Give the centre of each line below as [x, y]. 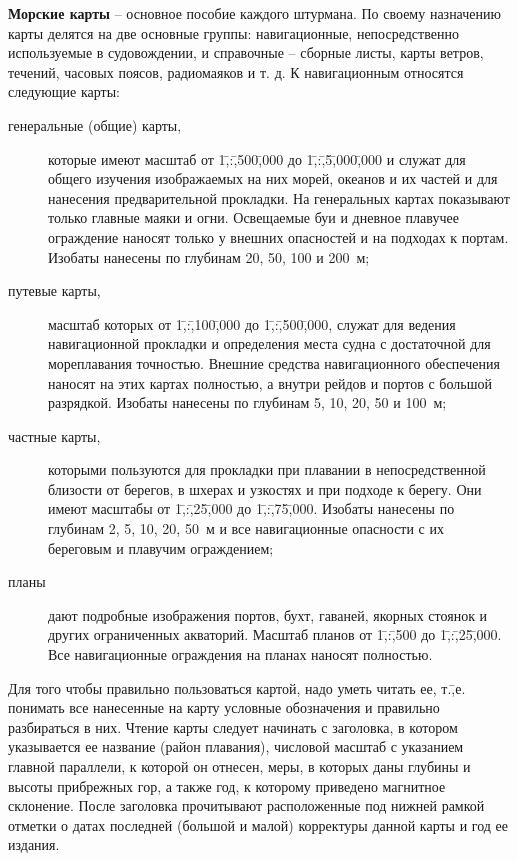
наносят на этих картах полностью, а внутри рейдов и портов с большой [270, 382]
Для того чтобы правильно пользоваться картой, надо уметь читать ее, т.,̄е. [237, 687]
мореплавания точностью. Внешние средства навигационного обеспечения [274, 362]
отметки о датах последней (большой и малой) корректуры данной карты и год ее [258, 824]
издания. [34, 844]
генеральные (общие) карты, [95, 124]
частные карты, [54, 435]
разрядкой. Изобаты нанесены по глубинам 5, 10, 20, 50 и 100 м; [247, 402]
